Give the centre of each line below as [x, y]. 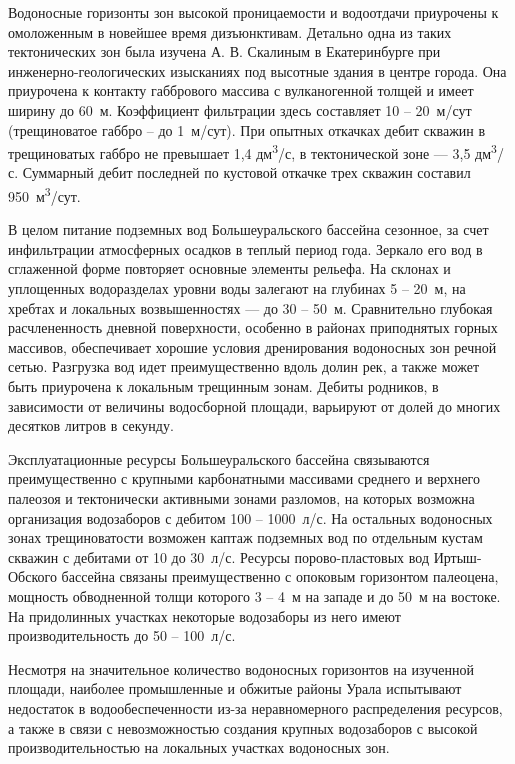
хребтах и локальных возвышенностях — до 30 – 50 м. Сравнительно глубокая [250, 307]
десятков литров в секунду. [91, 425]
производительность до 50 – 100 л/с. [122, 635]
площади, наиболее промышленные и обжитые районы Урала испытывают [235, 688]
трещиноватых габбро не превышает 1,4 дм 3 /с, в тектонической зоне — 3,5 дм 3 [252, 151]
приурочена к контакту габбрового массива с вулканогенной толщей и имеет [241, 90]
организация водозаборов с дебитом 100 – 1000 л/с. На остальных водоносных [250, 517]
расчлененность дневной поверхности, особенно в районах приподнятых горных [253, 327]
